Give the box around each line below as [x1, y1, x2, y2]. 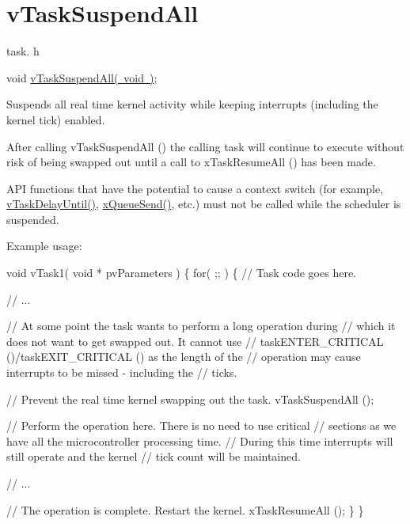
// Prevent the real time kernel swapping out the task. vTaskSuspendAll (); [6, 390, 374, 407]
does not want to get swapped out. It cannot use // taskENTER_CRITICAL [6, 332, 384, 349]
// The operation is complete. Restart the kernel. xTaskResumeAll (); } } [6, 501, 364, 518]
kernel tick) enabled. [6, 111, 105, 127]
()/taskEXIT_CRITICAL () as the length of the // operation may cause [6, 348, 361, 365]
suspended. [6, 211, 59, 227]
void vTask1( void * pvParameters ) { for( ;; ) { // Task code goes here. [6, 264, 357, 281]
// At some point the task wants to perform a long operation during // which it [6, 317, 396, 334]
